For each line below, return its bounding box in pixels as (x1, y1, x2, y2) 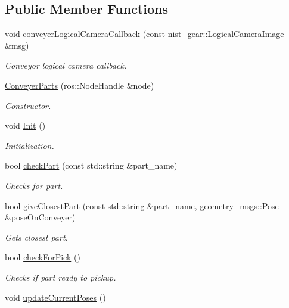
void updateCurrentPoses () (5, 291, 106, 303)
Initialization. (5, 139, 54, 151)
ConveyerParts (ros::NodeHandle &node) (5, 79, 154, 91)
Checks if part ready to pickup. (5, 270, 116, 283)
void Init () (5, 119, 46, 132)
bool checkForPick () (5, 251, 80, 263)
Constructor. (5, 99, 51, 111)
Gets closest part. (5, 231, 68, 243)
